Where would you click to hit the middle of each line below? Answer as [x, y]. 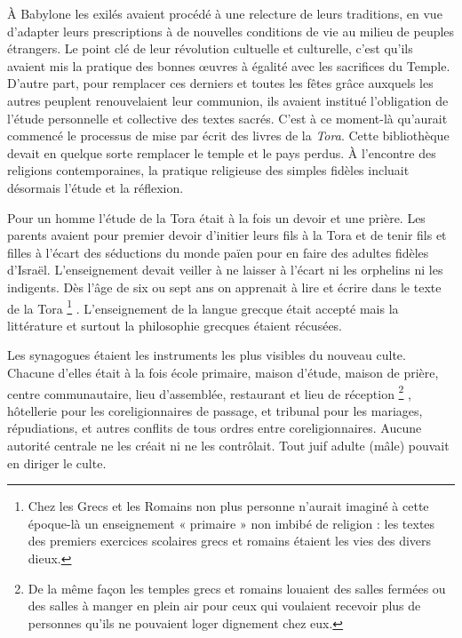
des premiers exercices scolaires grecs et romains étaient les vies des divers [230, 541]
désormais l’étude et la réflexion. [96, 187]
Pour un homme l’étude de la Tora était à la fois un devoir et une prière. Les [216, 217]
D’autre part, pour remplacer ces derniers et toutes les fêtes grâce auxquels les [220, 83]
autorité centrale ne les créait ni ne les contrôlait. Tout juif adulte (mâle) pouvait [228, 445]
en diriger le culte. [57, 463]
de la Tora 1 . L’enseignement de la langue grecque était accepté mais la [203, 307]
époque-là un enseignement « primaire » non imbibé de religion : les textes [231, 523]
